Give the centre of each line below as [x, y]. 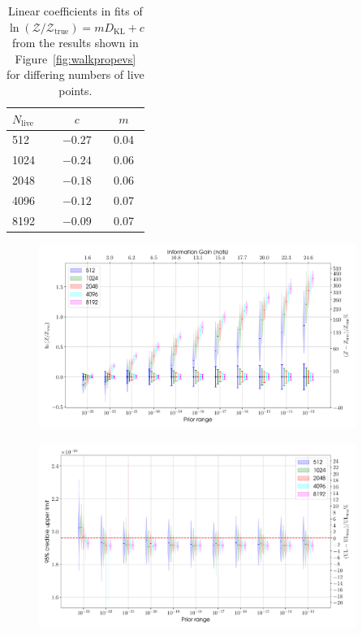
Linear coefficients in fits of [75, 11]
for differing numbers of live [75, 74]
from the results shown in [75, 43]
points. [75, 90]
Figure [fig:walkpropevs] [75, 58]
